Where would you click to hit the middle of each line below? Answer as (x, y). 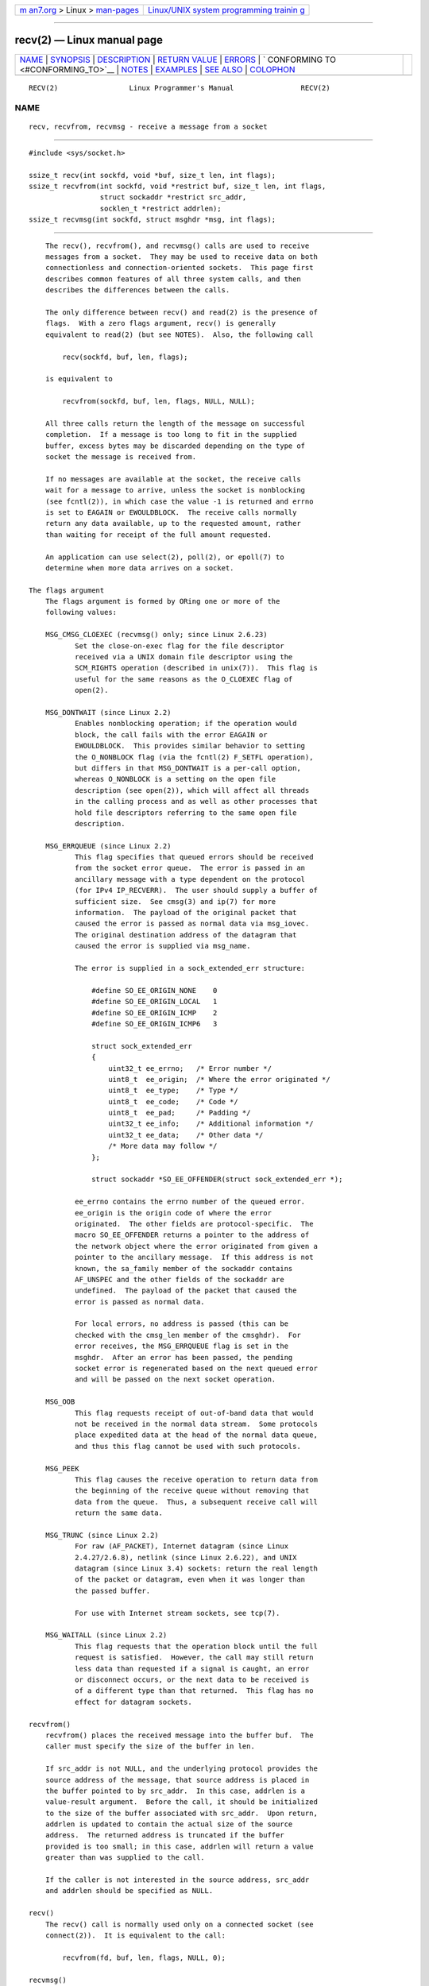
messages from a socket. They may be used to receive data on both (181, 257)
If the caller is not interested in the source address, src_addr (177, 1880)
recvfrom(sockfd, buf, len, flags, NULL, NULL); (159, 402)
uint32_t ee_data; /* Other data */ (186, 1135)
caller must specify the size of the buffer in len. (150, 1746)
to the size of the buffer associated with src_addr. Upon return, (181, 1813)
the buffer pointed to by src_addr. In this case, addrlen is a (175, 1791)
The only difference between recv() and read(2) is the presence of (181, 312)
